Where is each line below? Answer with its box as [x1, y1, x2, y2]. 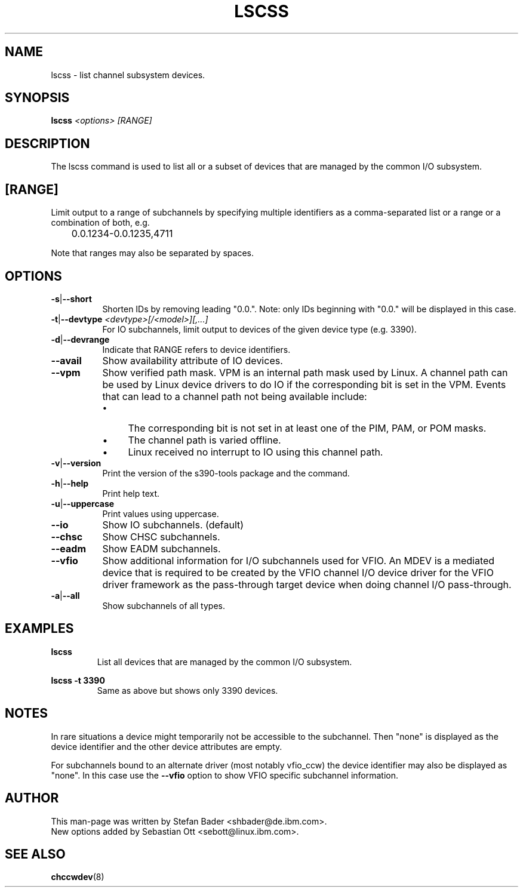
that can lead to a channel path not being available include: [102, 390, 367, 402]
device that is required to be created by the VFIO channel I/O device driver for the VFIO [102, 566, 494, 579]
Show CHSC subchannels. [102, 530, 220, 543]
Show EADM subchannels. [102, 542, 221, 555]
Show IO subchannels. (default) [102, 518, 244, 531]
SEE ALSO [5, 846, 66, 862]
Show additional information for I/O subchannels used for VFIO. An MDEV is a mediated [102, 554, 495, 567]
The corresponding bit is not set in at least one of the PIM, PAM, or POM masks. [128, 422, 487, 434]
